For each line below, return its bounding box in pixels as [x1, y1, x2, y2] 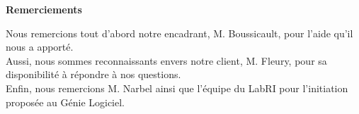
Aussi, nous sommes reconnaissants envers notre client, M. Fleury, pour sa [6, 53, 327, 68]
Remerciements [6, 2, 82, 16]
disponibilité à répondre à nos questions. [6, 67, 181, 82]
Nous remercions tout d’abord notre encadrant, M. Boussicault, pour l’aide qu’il [6, 25, 353, 40]
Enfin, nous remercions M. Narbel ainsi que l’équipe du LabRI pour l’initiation [6, 80, 348, 95]
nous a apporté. [6, 39, 74, 54]
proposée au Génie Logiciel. [6, 94, 125, 109]
